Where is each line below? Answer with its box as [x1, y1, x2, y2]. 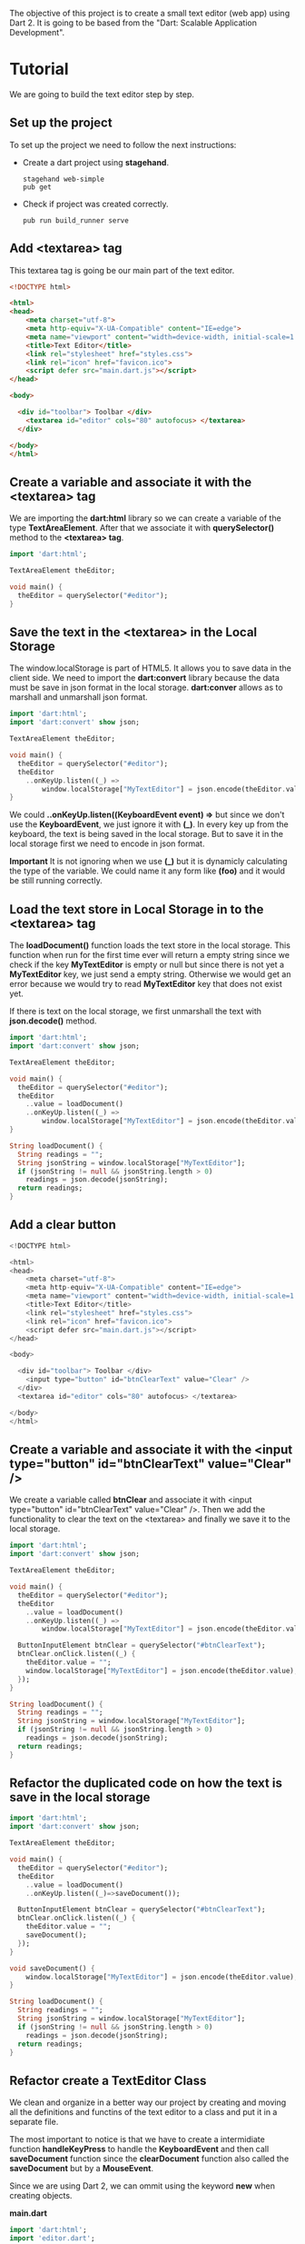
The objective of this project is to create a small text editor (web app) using [9, 8, 290, 18]
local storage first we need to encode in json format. [9, 838, 205, 849]
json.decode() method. [9, 1015, 97, 1026]
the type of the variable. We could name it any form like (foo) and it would [9, 865, 286, 876]
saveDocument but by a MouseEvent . [9, 2163, 154, 2174]
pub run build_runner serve [22, 215, 129, 225]
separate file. [9, 2117, 59, 2128]
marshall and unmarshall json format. [9, 692, 148, 703]
